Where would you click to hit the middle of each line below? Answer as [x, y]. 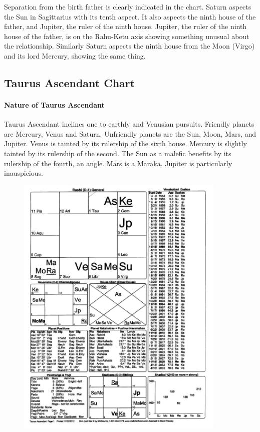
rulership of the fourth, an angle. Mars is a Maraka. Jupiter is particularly [118, 163]
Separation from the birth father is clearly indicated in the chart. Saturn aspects [128, 7]
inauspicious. [24, 173]
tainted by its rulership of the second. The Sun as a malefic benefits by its [118, 153]
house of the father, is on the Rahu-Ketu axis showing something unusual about [127, 36]
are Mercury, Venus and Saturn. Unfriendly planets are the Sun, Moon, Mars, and [130, 133]
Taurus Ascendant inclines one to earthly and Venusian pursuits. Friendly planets [129, 124]
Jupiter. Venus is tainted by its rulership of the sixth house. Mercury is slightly [125, 143]
